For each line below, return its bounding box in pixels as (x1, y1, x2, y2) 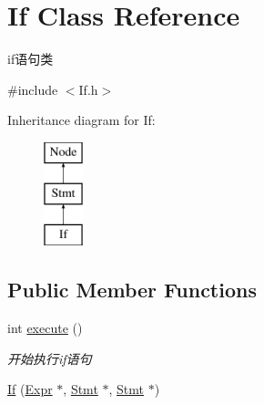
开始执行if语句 (7, 348, 92, 368)
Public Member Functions (7, 275, 257, 304)
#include (7, 79, 58, 99)
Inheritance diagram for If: (7, 110, 156, 130)
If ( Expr (7, 379, 53, 399)
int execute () (7, 318, 83, 337)
